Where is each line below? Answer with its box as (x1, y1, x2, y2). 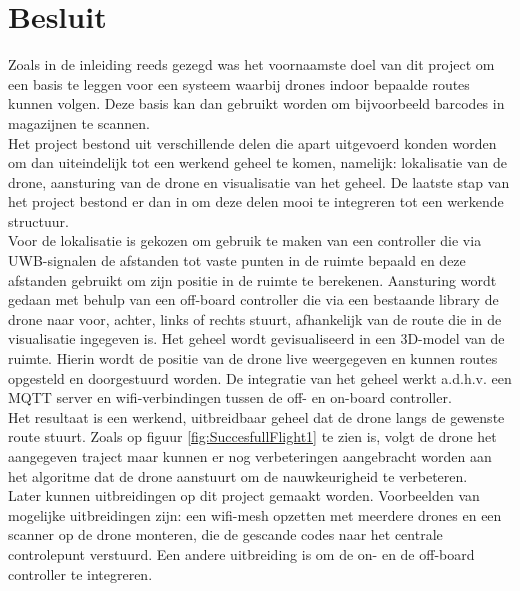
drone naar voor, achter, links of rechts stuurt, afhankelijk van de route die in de (8, 308, 502, 329)
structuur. (8, 210, 69, 231)
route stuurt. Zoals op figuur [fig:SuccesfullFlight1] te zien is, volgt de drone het (8, 426, 497, 447)
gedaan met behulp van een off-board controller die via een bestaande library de (8, 289, 499, 310)
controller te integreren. (8, 563, 153, 584)
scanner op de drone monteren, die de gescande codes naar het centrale (8, 524, 443, 545)
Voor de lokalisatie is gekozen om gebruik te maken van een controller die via (8, 230, 482, 251)
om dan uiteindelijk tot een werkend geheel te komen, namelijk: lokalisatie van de (8, 152, 508, 173)
